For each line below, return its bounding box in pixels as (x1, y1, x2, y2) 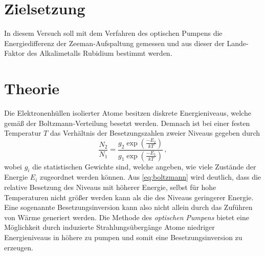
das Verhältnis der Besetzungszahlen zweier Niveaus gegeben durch (50, 127, 260, 138)
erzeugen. (4, 242, 33, 252)
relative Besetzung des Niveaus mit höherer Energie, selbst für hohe (4, 182, 216, 193)
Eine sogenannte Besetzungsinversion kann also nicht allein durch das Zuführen (4, 202, 253, 212)
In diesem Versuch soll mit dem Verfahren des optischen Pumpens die (4, 28, 223, 38)
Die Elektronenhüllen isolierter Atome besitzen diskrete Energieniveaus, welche (4, 108, 251, 118)
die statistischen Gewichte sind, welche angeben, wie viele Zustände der (32, 161, 256, 172)
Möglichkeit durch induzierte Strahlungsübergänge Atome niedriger (4, 222, 215, 232)
